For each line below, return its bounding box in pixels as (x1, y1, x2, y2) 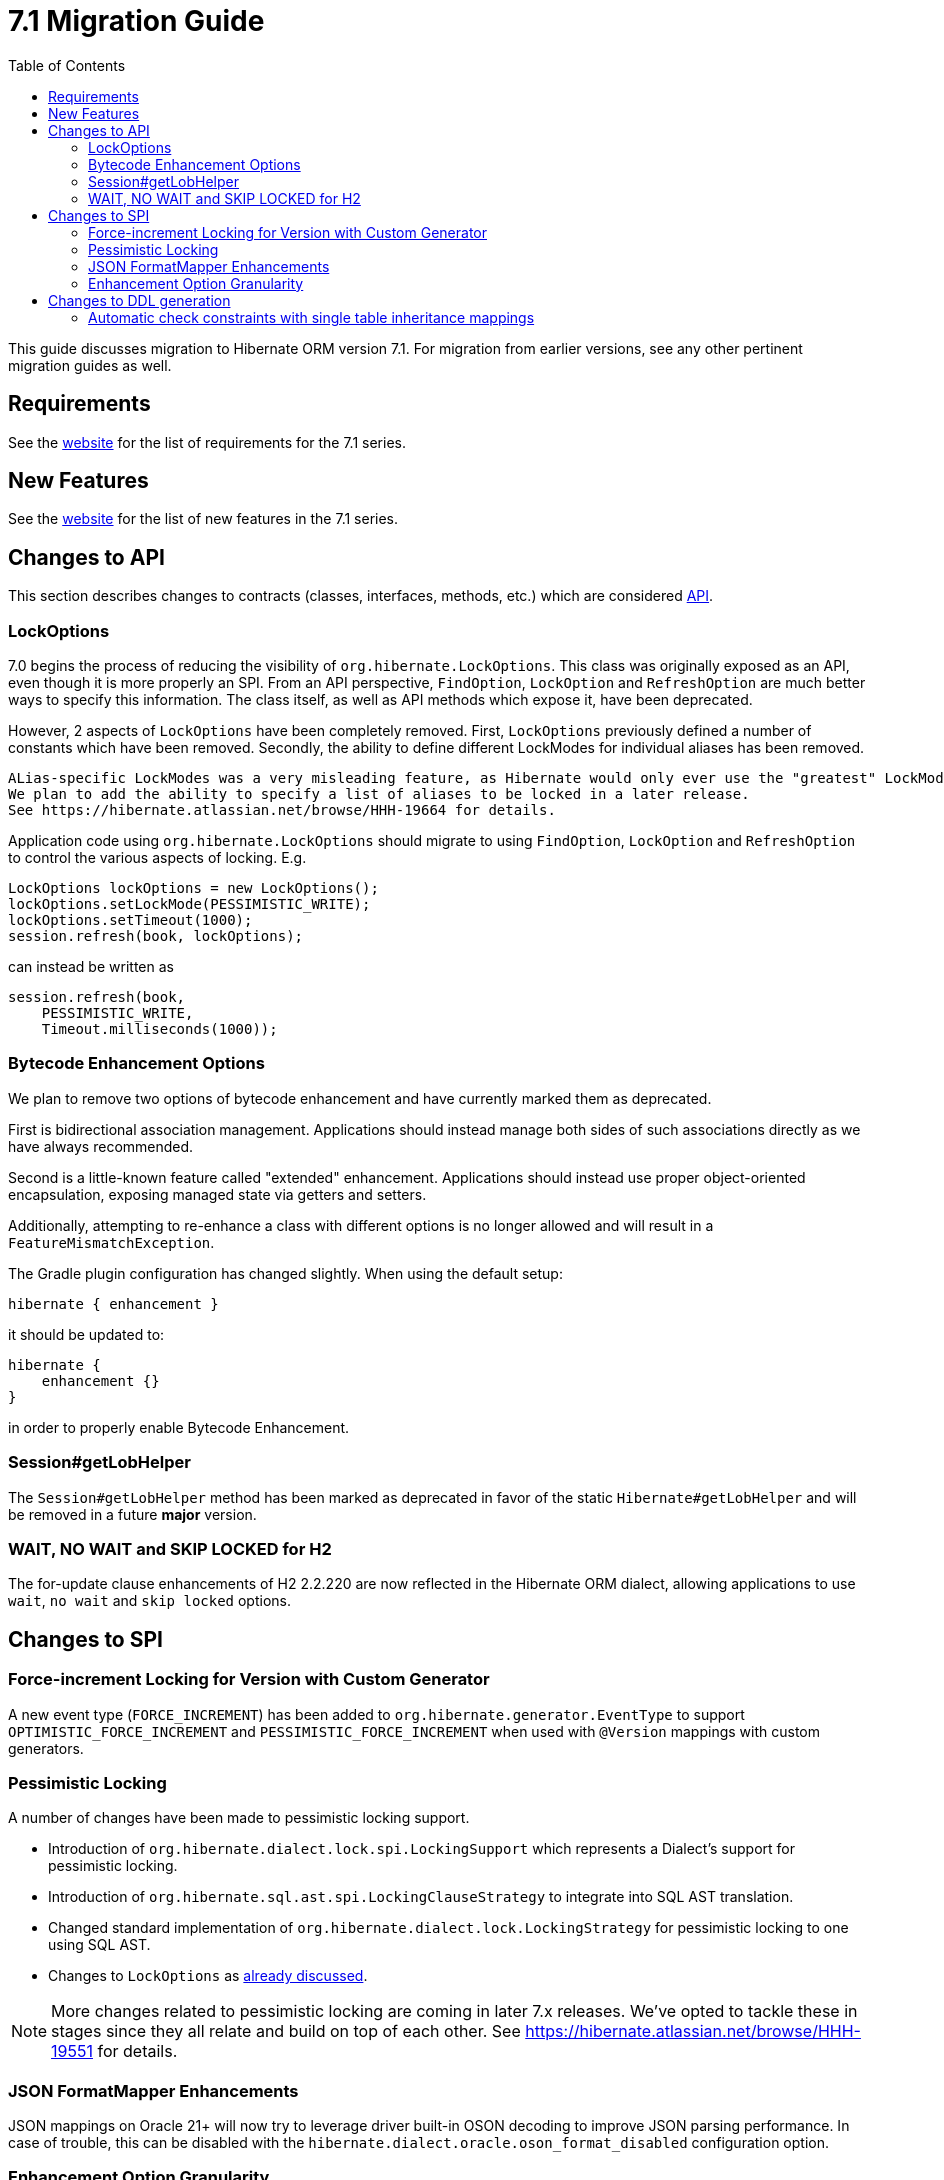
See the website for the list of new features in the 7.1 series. (8, 510, 399, 528)
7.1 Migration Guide (8, 4, 265, 38)
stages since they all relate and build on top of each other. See (51, 2021, 521, 2042)
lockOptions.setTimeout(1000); (8, 912, 253, 929)
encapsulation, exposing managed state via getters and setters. (8, 1185, 427, 1203)
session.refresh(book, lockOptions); (8, 928, 304, 945)
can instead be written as (8, 958, 174, 976)
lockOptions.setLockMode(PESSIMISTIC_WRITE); (8, 896, 371, 913)
